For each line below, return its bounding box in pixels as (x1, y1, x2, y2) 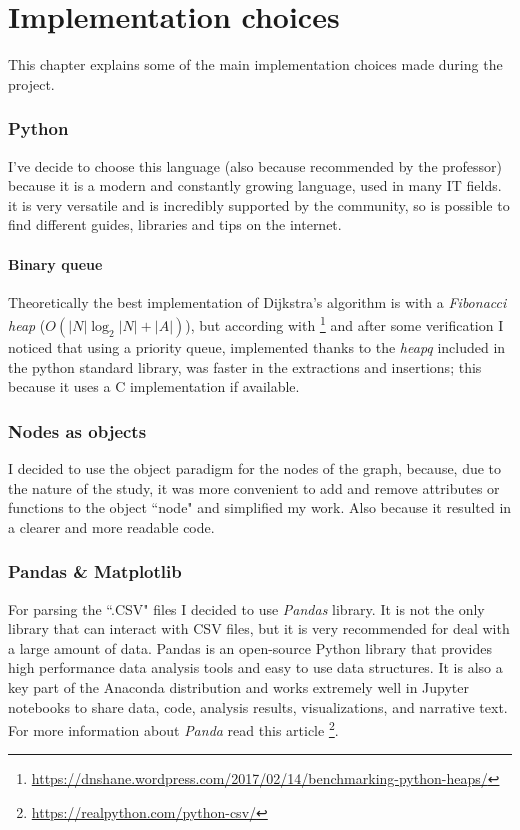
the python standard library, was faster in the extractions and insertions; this (8, 356, 482, 377)
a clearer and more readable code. (8, 516, 215, 537)
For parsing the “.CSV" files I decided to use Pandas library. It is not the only (8, 598, 485, 619)
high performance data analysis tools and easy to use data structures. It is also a (8, 657, 503, 678)
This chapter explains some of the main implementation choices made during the (8, 54, 503, 75)
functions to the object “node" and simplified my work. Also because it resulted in (8, 497, 512, 518)
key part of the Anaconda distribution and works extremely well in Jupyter (8, 676, 470, 697)
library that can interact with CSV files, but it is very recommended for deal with (8, 618, 510, 639)
